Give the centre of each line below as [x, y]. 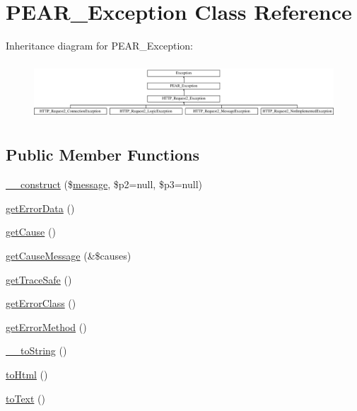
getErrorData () [40, 208]
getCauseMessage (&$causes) [69, 256]
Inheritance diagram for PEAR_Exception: [99, 46]
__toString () [36, 351]
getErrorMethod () [46, 326]
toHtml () [27, 374]
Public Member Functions [103, 155]
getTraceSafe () [39, 279]
